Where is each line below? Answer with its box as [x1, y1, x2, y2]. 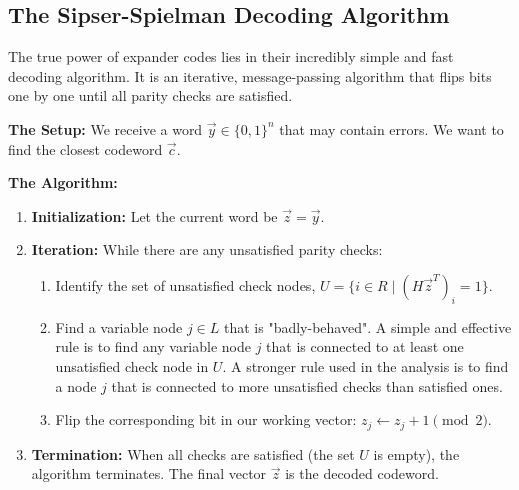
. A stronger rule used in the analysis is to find [222, 355, 509, 376]
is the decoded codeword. [285, 463, 439, 484]
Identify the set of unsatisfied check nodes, [55, 274, 316, 295]
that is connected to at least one [266, 336, 464, 357]
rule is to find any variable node [55, 336, 251, 357]
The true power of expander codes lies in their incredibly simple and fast [8, 46, 454, 67]
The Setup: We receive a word [8, 118, 203, 139]
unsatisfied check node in [55, 355, 209, 376]
